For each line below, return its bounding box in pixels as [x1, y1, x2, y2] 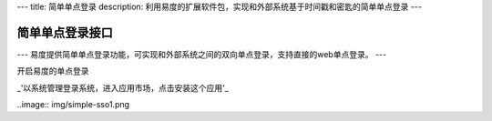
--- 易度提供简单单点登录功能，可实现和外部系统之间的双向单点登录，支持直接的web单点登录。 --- [16, 48, 387, 59]
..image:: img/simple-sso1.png [16, 99, 130, 110]
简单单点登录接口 [16, 25, 113, 40]
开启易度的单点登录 [16, 66, 89, 76]
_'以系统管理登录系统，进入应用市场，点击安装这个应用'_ [16, 82, 230, 93]
